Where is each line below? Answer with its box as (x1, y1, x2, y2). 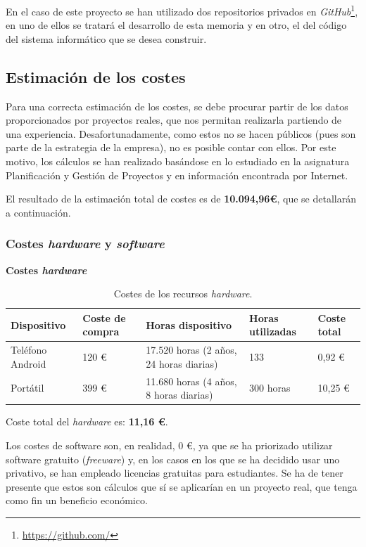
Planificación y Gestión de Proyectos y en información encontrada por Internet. (6, 167, 348, 182)
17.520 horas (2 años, (146, 342, 237, 357)
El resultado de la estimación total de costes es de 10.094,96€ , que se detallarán (6, 191, 357, 206)
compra (82, 324, 120, 339)
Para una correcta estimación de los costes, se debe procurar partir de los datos (6, 98, 348, 113)
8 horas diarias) (146, 387, 213, 402)
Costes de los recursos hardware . (113, 286, 253, 301)
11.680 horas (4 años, (146, 373, 237, 388)
